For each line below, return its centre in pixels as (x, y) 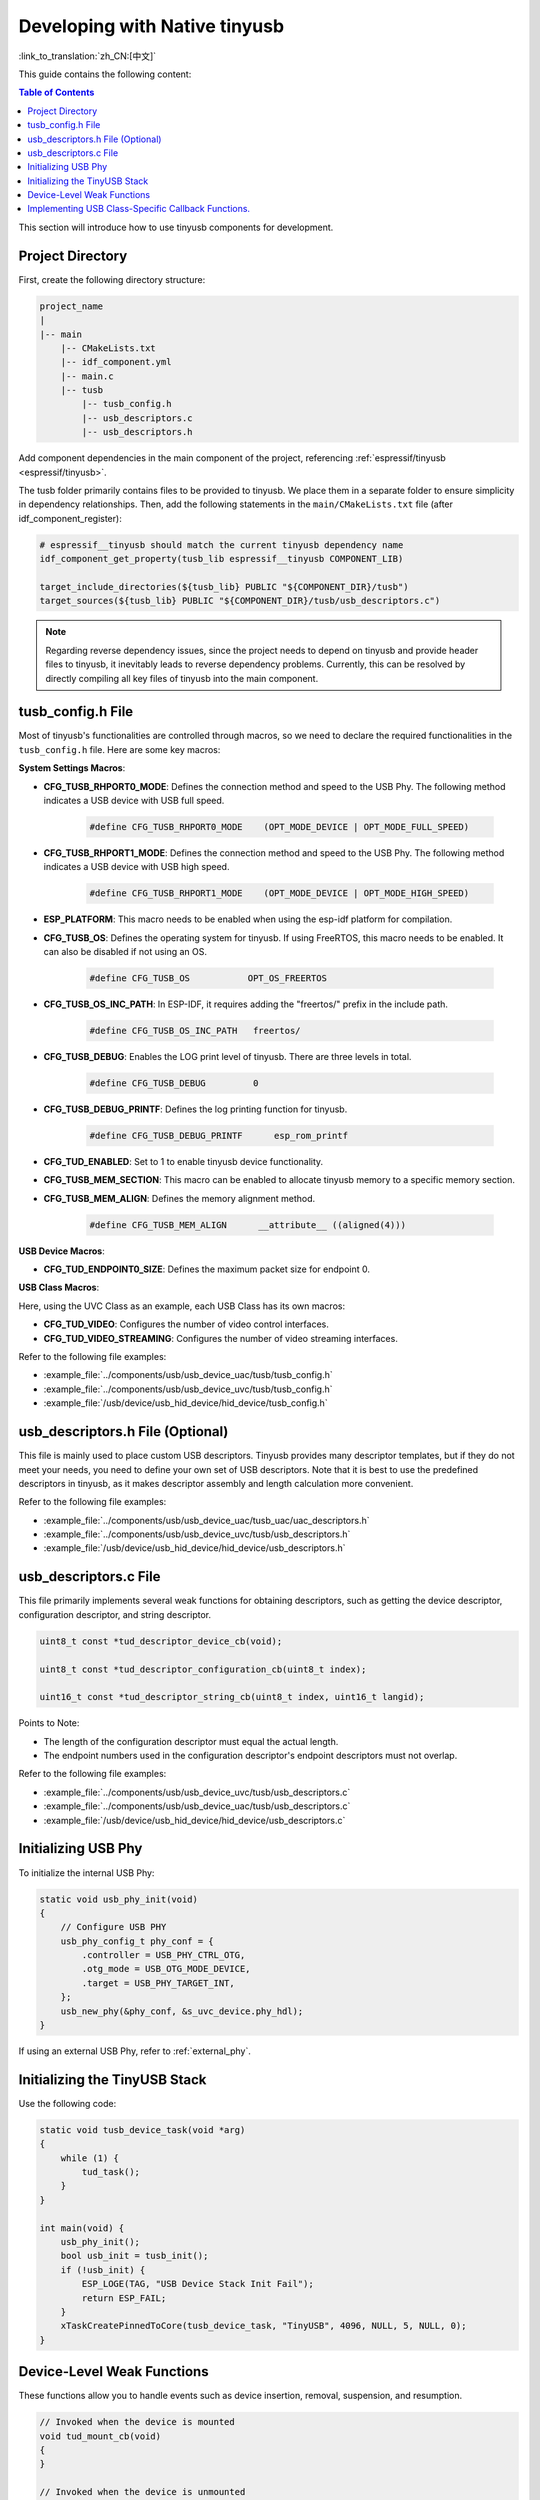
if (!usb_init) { (103, 2269)
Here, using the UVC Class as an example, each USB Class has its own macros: (181, 1306)
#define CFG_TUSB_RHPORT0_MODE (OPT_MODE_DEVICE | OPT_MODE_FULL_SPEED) (279, 826)
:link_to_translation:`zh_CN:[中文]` (87, 56)
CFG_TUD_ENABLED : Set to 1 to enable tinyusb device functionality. (183, 1161)
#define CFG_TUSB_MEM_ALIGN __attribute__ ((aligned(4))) (248, 1224)
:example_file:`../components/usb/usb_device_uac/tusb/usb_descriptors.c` (197, 1806)
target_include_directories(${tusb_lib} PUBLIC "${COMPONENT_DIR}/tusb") (224, 586)
